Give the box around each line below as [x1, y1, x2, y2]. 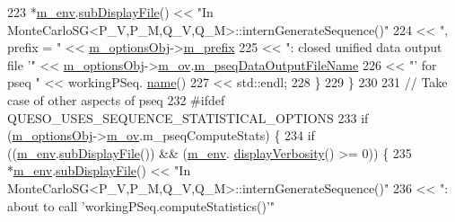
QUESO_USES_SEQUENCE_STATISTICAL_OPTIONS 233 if [7, 108, 369, 127]
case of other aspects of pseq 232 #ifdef [7, 90, 225, 109]
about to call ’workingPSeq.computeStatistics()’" [7, 196, 276, 215]
